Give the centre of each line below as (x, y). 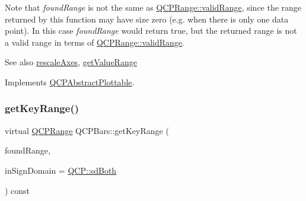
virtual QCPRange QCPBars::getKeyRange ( (87, 130)
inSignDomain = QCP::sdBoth (61, 170)
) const (17, 190)
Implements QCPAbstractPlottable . (70, 82)
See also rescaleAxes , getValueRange (71, 62)
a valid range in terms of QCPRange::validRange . (95, 42)
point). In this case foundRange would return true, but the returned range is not (151, 31)
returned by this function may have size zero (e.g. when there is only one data (147, 19)
